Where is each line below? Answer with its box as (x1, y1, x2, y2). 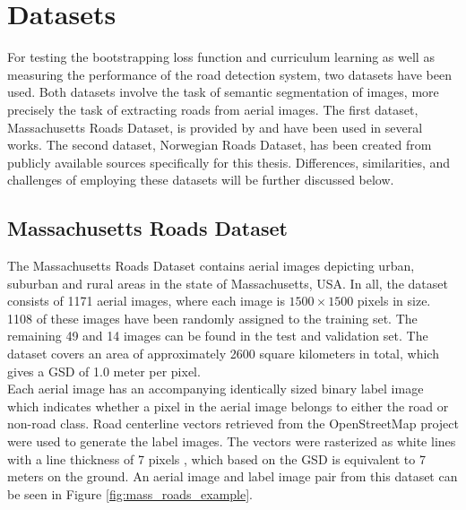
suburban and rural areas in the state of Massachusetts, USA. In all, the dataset (7, 273, 448, 292)
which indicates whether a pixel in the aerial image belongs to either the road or (7, 396, 449, 415)
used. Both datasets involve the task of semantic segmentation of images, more (7, 82, 439, 101)
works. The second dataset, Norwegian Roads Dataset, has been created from (7, 135, 432, 154)
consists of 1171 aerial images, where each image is (7, 291, 285, 310)
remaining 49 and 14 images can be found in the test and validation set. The (7, 326, 428, 345)
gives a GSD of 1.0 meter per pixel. (7, 361, 201, 380)
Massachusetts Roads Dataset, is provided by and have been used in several (7, 117, 423, 136)
